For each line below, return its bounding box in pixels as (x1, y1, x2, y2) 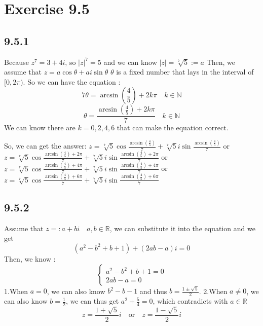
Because (4, 56, 29, 67)
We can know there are (4, 122, 76, 133)
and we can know (103, 56, 157, 67)
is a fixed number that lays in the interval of (116, 66, 254, 77)
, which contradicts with (153, 296, 228, 306)
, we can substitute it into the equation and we (109, 223, 255, 233)
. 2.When (199, 285, 228, 296)
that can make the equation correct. (117, 122, 229, 133)
